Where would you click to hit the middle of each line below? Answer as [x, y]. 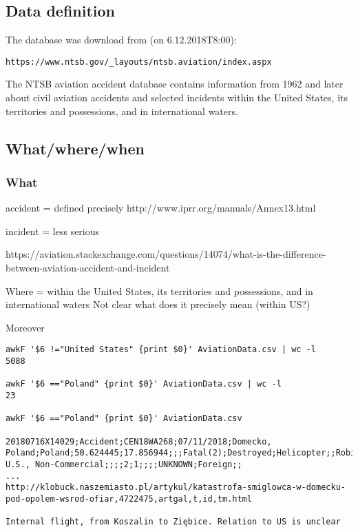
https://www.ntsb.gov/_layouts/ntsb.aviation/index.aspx [139, 62]
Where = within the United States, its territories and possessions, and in [159, 290]
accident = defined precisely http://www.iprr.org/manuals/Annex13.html [161, 208]
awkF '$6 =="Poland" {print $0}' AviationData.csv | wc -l [144, 384]
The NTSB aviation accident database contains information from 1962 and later [175, 84]
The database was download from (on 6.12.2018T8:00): [121, 40]
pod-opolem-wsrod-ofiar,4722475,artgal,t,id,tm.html [129, 499]
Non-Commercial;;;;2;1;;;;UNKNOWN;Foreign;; [138, 464]
